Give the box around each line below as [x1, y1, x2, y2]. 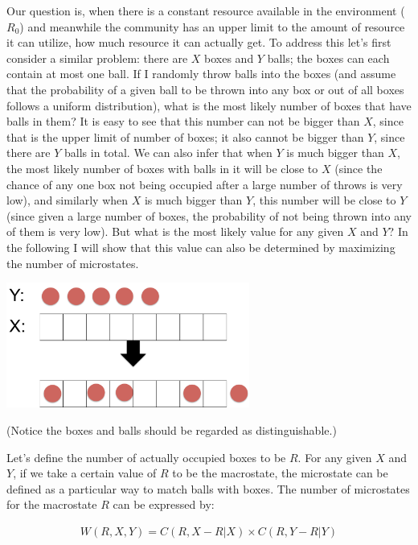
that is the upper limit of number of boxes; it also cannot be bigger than [6, 128, 364, 145]
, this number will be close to [252, 192, 396, 209]
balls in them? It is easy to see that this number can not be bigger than [6, 113, 360, 130]
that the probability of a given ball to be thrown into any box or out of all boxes [6, 81, 404, 97]
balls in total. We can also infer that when [64, 144, 273, 161]
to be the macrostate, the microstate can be [172, 464, 388, 481]
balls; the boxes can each [267, 49, 390, 66]
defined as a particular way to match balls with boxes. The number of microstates [6, 480, 410, 497]
